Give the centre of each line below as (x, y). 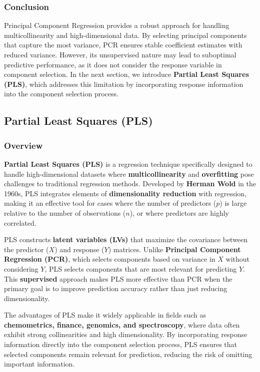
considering (21, 268)
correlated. (20, 222)
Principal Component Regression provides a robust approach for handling (117, 25)
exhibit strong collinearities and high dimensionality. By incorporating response (126, 334)
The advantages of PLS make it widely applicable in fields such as (105, 315)
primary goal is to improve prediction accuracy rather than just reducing (116, 288)
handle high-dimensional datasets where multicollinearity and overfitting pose (129, 174)
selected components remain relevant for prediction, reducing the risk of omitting (128, 354)
